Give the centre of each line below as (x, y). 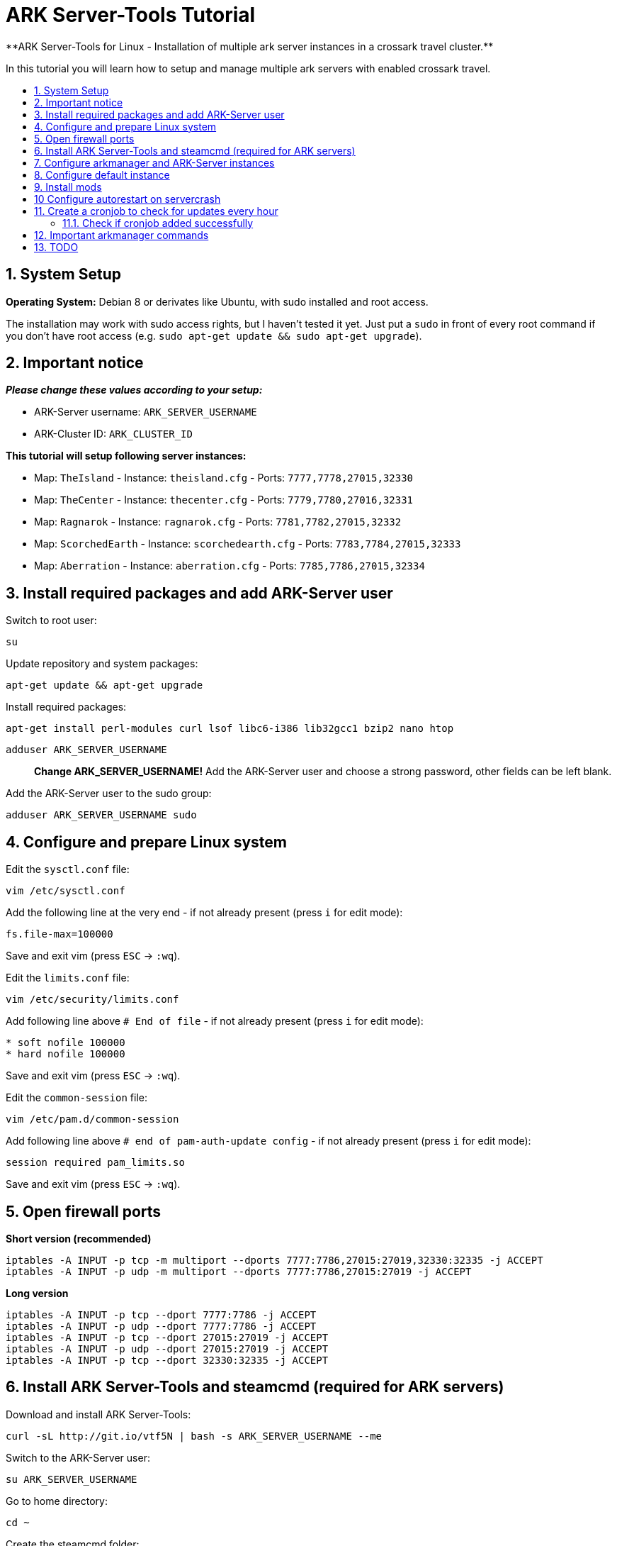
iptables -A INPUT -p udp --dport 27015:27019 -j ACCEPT (167, 1348)
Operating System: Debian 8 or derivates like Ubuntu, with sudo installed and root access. (217, 301)
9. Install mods (68, 187)
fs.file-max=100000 (60, 934)
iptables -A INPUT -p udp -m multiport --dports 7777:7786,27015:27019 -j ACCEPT (239, 1271)
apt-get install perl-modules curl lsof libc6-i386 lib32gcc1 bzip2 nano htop (230, 729)
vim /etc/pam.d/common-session (92, 1119)
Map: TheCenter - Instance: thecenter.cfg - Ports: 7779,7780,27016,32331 (224, 500)
